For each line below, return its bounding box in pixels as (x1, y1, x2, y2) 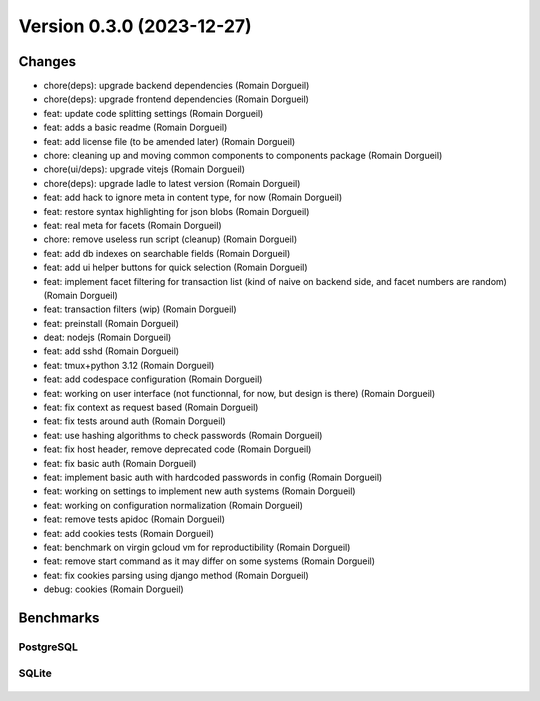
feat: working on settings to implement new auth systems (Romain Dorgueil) (43, 485, 356, 497)
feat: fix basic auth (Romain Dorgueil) (43, 457, 197, 469)
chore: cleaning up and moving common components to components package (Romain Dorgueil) (43, 150, 443, 162)
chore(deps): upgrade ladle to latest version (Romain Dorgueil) (43, 177, 301, 189)
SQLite (18, 666, 52, 680)
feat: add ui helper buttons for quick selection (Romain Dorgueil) (43, 261, 309, 274)
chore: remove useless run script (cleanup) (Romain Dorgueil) (43, 233, 298, 245)
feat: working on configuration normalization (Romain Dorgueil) (43, 499, 304, 511)
